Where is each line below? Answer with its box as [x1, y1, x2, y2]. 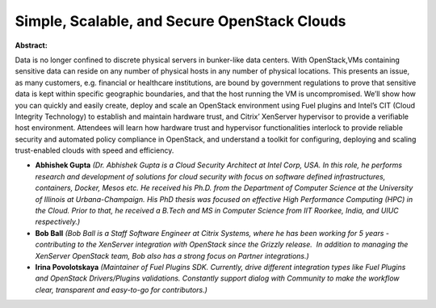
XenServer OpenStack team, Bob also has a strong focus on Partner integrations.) [35, 251, 310, 260]
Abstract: [15, 40, 48, 50]
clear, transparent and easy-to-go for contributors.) [35, 285, 208, 294]
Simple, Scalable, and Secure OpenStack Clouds [15, 12, 346, 30]
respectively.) [35, 217, 81, 226]
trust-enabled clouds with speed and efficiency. [15, 146, 174, 155]
